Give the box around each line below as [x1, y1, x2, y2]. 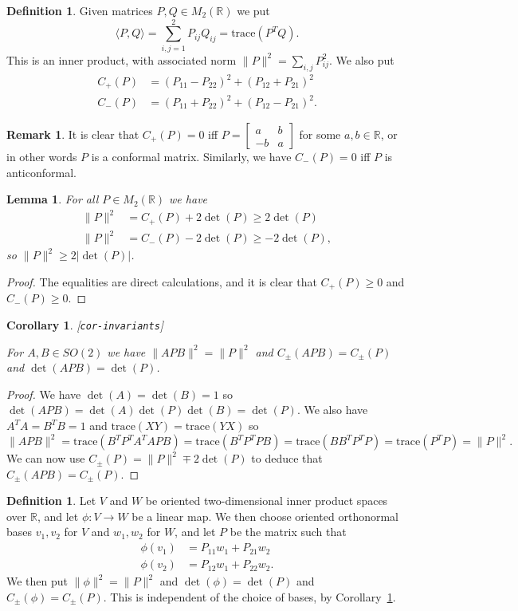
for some [299, 126, 341, 143]
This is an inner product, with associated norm [6, 51, 237, 68]
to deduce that [251, 450, 323, 467]
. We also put [329, 51, 394, 68]
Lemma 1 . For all [6, 191, 99, 207]
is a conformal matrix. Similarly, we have [91, 148, 292, 165]
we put [237, 2, 270, 18]
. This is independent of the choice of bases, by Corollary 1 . [103, 588, 396, 605]
